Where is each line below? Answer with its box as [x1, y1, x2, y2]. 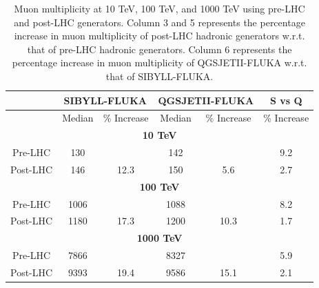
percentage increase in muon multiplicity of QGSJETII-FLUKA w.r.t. [12, 55, 307, 70]
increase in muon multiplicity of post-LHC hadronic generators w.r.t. [14, 28, 305, 43]
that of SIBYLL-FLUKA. [105, 68, 214, 83]
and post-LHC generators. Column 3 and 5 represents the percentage [14, 15, 305, 29]
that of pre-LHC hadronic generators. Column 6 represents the [27, 41, 292, 56]
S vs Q [269, 93, 302, 107]
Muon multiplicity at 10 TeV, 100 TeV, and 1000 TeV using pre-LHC [14, 1, 305, 15]
